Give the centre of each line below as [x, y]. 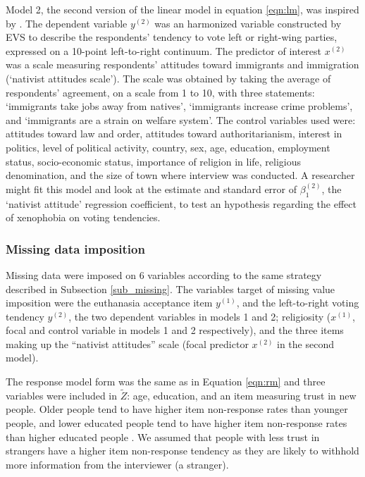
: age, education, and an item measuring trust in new [242, 395]
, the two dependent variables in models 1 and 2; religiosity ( [200, 316]
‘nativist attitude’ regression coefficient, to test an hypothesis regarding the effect [181, 203]
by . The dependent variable [67, 23]
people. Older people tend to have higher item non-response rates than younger [177, 409]
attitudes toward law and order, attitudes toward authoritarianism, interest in [174, 134]
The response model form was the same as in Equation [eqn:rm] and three [166, 382]
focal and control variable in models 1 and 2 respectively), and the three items [175, 330]
